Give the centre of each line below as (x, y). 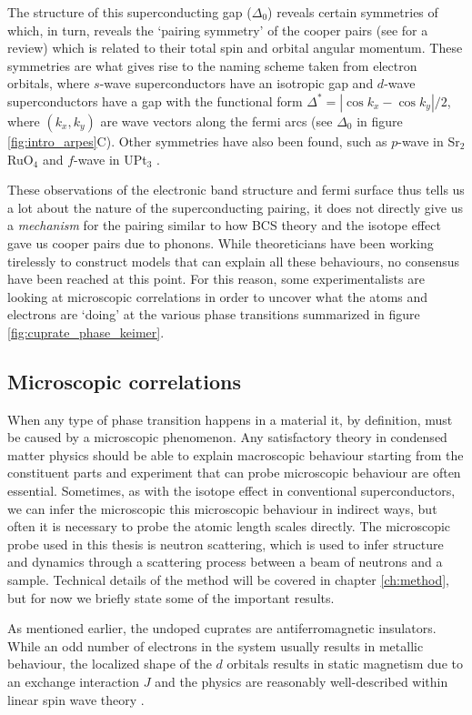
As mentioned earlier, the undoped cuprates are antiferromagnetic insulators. (222, 628)
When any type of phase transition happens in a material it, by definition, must (230, 419)
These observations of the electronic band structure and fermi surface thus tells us (236, 190)
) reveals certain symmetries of (353, 12)
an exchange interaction (74, 682)
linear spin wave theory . (76, 699)
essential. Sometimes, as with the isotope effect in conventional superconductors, (231, 491)
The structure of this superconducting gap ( (130, 12)
